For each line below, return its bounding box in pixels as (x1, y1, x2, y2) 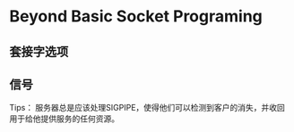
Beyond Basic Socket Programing (9, 6, 263, 27)
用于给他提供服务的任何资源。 (9, 113, 119, 124)
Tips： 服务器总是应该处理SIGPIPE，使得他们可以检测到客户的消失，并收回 (9, 103, 285, 113)
